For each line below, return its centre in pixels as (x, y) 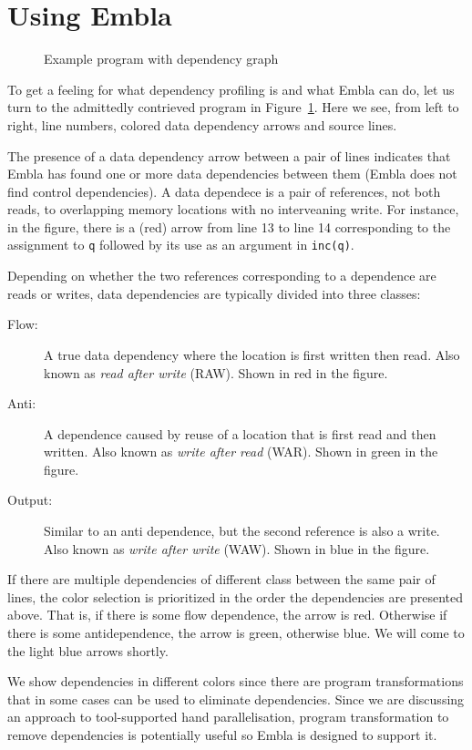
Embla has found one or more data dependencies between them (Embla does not (232, 174)
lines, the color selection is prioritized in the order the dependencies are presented (235, 596)
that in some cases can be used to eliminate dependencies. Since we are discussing (236, 699)
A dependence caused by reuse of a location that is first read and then (240, 433)
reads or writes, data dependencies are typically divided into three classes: (214, 293)
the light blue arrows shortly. (88, 650)
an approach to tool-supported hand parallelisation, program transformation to (228, 717)
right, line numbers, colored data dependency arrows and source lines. (202, 124)
